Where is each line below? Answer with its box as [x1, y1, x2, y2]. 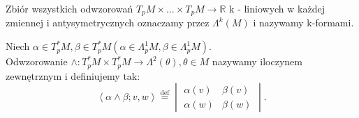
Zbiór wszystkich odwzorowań [6, 1, 133, 15]
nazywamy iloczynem [212, 54, 302, 69]
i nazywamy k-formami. [253, 15, 354, 30]
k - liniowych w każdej [229, 1, 325, 15]
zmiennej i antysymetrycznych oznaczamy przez [6, 15, 210, 30]
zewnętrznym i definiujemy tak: [6, 68, 140, 83]
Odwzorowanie [6, 54, 68, 69]
